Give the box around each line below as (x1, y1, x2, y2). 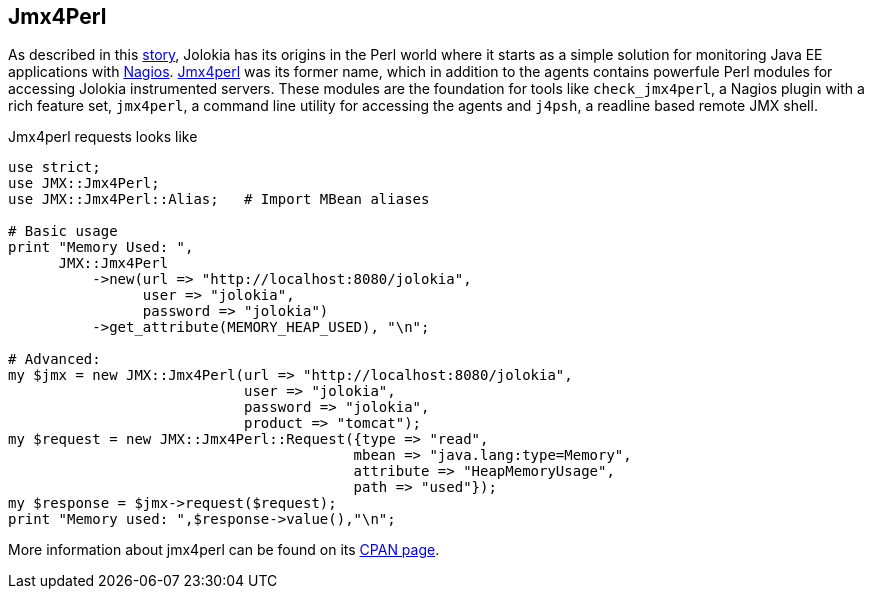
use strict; (8, 159, 101, 176)
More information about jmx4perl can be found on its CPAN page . (8, 541, 440, 559)
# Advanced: (8, 351, 101, 368)
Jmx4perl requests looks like (8, 128, 198, 146)
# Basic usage (8, 223, 118, 240)
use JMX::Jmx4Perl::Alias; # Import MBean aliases (8, 191, 430, 208)
